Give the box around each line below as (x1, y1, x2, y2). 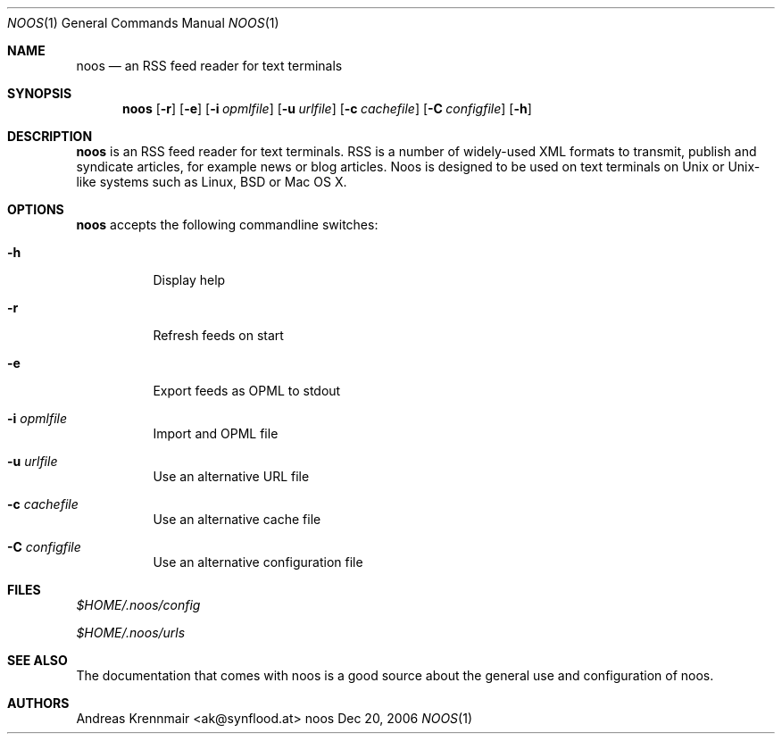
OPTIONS (7, 202, 64, 217)
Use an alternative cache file (153, 512, 321, 527)
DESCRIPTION (7, 129, 93, 144)
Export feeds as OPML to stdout (153, 383, 341, 398)
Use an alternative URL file (153, 469, 310, 484)
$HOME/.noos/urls (76, 625, 186, 640)
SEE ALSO (7, 653, 68, 668)
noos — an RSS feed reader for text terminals (76, 58, 343, 73)
